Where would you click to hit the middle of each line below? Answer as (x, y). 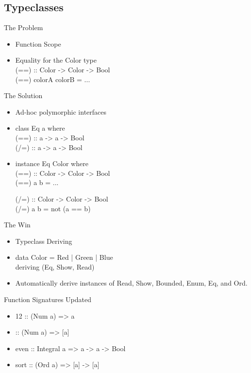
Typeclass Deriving (44, 241)
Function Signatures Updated (48, 299)
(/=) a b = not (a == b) (53, 208)
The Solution (23, 95)
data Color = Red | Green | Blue (64, 257)
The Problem (24, 27)
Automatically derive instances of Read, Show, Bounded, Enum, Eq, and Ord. (131, 283)
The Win (17, 225)
